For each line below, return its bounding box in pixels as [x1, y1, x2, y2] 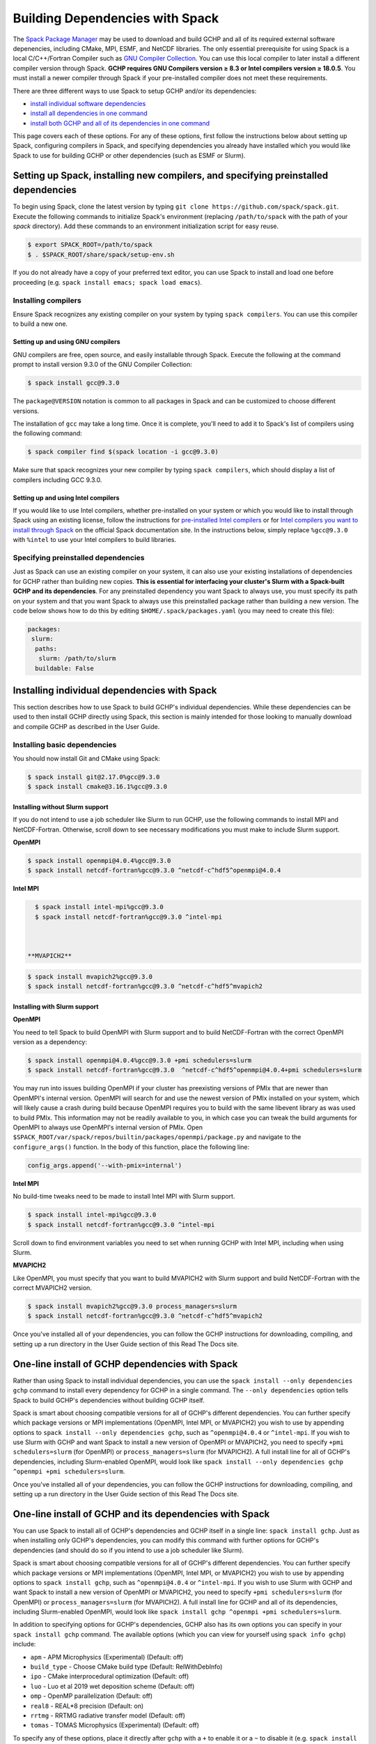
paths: [35, 645, 58, 652]
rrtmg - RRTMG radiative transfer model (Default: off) [30, 1711, 186, 1720]
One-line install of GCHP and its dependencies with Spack [13, 1508, 270, 1520]
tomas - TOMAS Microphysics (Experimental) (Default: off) [30, 1721, 200, 1729]
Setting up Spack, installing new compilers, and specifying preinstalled [13, 170, 329, 181]
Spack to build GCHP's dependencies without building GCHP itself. [13, 1396, 205, 1404]
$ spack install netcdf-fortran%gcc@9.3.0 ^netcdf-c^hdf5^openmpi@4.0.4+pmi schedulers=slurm [27, 1066, 362, 1074]
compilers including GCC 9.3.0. [13, 475, 102, 484]
